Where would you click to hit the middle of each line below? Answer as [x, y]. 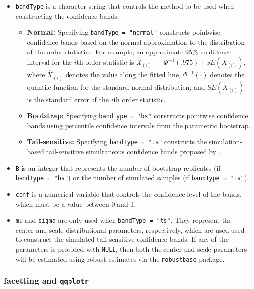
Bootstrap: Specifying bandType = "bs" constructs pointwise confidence [138, 116]
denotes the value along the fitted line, [123, 74]
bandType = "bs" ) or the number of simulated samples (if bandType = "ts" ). [132, 177]
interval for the [50, 62]
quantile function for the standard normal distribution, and [116, 87]
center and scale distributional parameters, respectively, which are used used [130, 229]
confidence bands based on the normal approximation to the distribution [136, 41]
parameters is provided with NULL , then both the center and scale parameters [131, 249]
